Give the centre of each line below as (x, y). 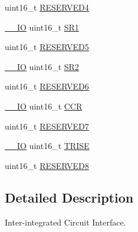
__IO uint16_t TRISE (47, 146)
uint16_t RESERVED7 (47, 126)
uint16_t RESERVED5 (47, 47)
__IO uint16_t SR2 (42, 66)
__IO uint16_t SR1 (42, 27)
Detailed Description (69, 197)
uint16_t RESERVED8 (47, 165)
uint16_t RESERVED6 (47, 86)
